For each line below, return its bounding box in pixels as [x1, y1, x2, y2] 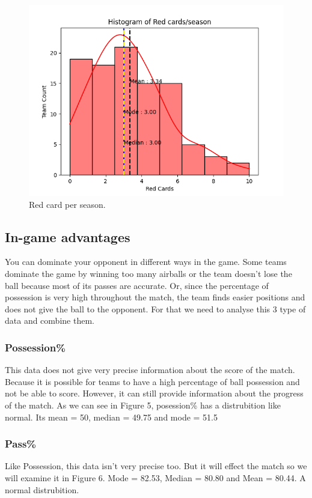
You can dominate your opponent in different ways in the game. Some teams [5, 255, 287, 268]
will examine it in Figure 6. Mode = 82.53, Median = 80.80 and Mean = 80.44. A [5, 471, 306, 484]
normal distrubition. [5, 483, 79, 496]
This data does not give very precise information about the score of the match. [5, 363, 295, 376]
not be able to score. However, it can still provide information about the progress [5, 387, 304, 399]
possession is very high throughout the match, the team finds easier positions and [5, 291, 305, 303]
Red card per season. [29, 198, 106, 210]
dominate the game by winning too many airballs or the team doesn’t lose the [5, 267, 292, 279]
